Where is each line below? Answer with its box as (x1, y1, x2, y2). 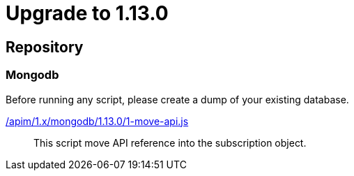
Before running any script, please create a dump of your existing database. (6, 93, 349, 105)
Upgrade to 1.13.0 (6, 1, 169, 25)
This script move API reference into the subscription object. (33, 136, 307, 149)
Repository (6, 38, 84, 56)
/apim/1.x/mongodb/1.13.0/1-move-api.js (6, 115, 189, 127)
